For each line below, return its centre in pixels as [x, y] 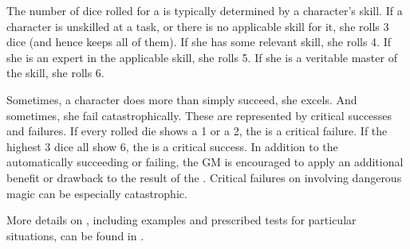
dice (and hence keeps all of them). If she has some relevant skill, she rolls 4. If [199, 42]
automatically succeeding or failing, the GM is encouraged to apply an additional [205, 162]
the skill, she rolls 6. [55, 73]
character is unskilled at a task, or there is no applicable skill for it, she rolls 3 [198, 26]
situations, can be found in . [75, 235]
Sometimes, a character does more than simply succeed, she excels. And [182, 99]
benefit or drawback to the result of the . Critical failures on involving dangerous [204, 177]
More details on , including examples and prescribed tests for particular [181, 220]
